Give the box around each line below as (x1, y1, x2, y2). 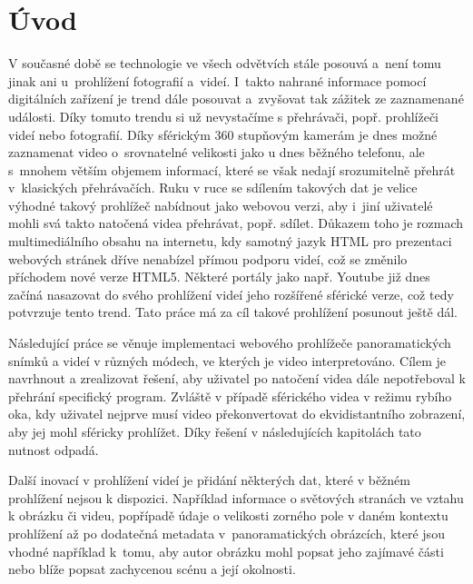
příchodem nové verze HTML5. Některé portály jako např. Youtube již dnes (8, 267, 430, 286)
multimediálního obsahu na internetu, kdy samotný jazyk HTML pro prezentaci (8, 232, 452, 251)
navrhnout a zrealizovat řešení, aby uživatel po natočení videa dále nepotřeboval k (8, 369, 466, 388)
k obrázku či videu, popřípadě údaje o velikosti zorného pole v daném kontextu (8, 506, 448, 525)
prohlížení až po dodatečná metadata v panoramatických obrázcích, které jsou (8, 523, 445, 542)
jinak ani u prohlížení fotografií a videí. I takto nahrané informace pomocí (8, 71, 427, 90)
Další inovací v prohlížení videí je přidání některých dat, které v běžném (8, 470, 411, 490)
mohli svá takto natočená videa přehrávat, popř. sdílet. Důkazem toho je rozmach (8, 213, 464, 233)
